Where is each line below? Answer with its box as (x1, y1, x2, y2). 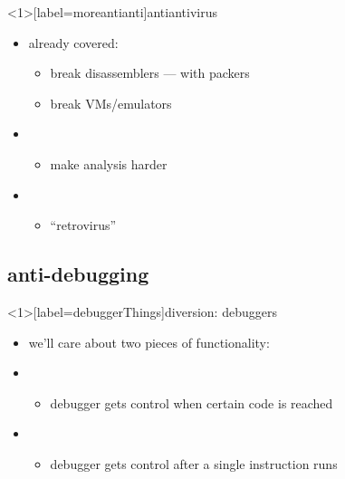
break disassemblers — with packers (50, 63, 250, 82)
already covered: (28, 33, 119, 52)
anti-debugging (7, 260, 149, 288)
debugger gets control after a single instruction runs (50, 454, 338, 473)
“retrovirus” (50, 216, 117, 235)
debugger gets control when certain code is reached (50, 393, 333, 412)
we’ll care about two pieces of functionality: (28, 332, 270, 351)
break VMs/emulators (50, 93, 172, 112)
